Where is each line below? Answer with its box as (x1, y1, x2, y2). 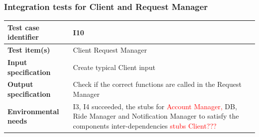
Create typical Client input (73, 62, 155, 72)
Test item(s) (7, 45, 50, 55)
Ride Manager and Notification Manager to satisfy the (73, 111, 239, 121)
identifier (7, 32, 39, 42)
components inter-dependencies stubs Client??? (73, 121, 217, 131)
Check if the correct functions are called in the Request (73, 79, 242, 89)
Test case (7, 22, 39, 32)
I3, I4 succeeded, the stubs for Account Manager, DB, (73, 101, 237, 111)
